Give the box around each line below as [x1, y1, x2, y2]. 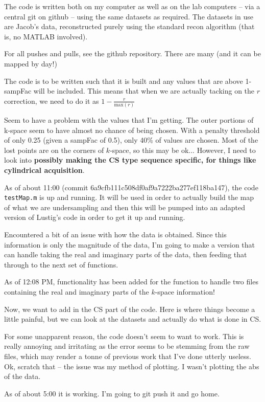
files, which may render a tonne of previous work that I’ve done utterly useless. [4, 351, 251, 361]
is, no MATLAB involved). [4, 31, 88, 41]
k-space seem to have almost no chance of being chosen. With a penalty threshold [4, 124, 260, 135]
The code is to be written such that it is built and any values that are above [4, 75, 243, 86]
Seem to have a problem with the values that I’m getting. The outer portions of [4, 115, 254, 125]
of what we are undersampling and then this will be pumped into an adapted [4, 202, 245, 212]
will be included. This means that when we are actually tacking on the [33, 85, 255, 96]
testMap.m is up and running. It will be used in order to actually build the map [4, 192, 254, 203]
